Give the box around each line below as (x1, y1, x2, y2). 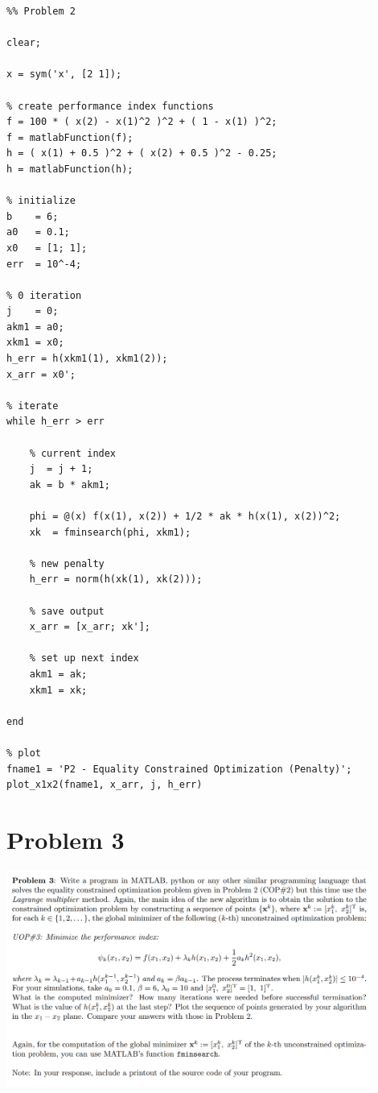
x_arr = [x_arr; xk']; (29, 621, 150, 633)
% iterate (6, 400, 59, 412)
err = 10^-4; (6, 258, 82, 270)
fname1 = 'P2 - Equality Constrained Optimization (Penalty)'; (6, 763, 352, 775)
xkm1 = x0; (6, 337, 64, 349)
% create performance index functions (6, 100, 214, 112)
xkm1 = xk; (29, 684, 88, 696)
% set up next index (29, 652, 139, 664)
